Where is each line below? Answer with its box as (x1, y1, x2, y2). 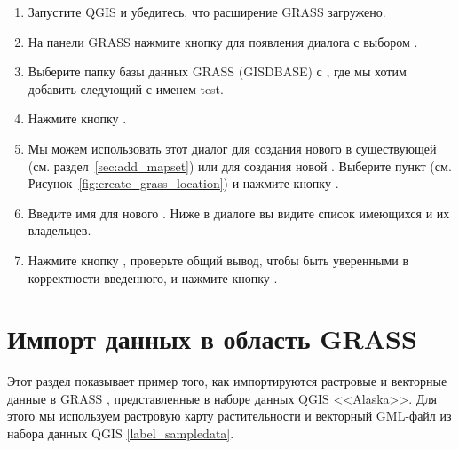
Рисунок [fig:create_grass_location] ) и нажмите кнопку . (28, 174, 339, 193)
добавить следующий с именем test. (28, 79, 224, 98)
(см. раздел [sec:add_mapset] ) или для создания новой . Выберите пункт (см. (28, 156, 452, 175)
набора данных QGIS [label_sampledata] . (7, 424, 234, 443)
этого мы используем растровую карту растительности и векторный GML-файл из (7, 406, 452, 425)
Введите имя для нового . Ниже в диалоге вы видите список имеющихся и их (28, 203, 450, 222)
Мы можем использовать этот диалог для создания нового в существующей (28, 138, 437, 157)
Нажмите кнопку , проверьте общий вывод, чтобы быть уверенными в (28, 250, 409, 269)
